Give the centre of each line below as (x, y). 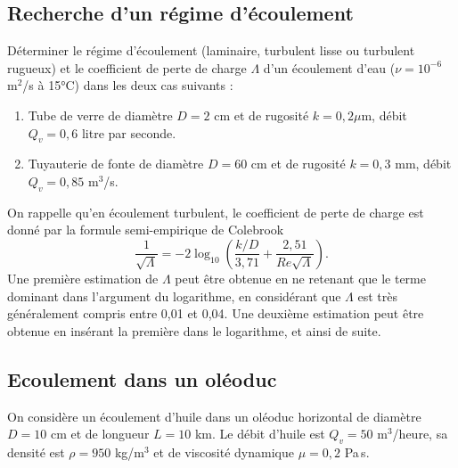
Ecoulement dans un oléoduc (142, 378)
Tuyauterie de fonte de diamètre (116, 164)
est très (377, 296)
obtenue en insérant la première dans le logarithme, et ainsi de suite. (194, 330)
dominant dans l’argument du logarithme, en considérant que (174, 296)
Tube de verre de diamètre (100, 115)
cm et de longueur (100, 434)
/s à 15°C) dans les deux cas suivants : (128, 85)
